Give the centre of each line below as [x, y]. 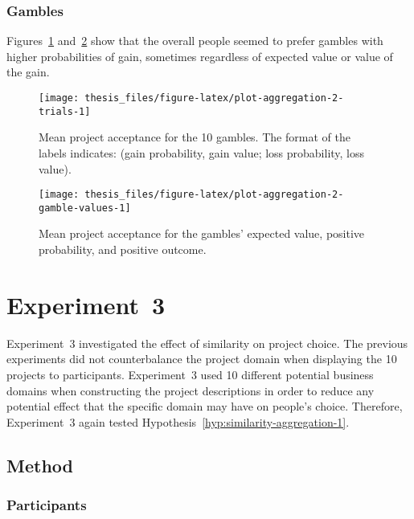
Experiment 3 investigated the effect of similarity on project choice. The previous [207, 343]
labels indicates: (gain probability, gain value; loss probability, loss [202, 152]
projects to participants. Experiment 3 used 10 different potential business [190, 374]
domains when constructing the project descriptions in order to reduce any [191, 390]
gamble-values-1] [85, 208]
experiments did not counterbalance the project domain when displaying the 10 [202, 359]
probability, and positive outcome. [123, 249]
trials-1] [65, 111]
